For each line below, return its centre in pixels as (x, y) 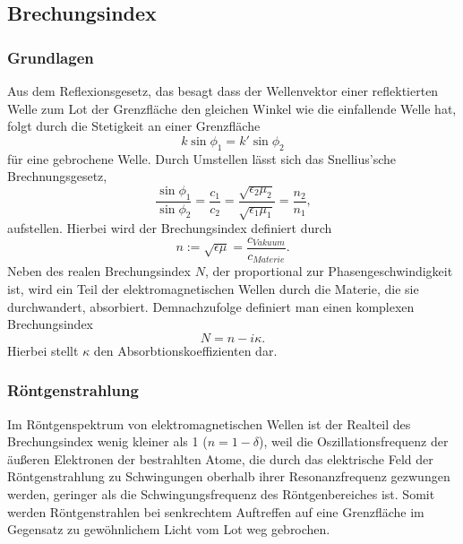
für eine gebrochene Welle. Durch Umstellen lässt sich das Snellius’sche (202, 158)
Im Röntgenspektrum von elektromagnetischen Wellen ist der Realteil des (209, 423)
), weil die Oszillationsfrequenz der (354, 441)
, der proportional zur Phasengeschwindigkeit (329, 271)
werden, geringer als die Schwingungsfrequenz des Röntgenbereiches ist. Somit (221, 494)
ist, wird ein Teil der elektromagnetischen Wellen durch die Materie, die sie (213, 289)
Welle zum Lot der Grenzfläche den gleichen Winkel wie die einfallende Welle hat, (232, 108)
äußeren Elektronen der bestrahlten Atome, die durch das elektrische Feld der (220, 458)
